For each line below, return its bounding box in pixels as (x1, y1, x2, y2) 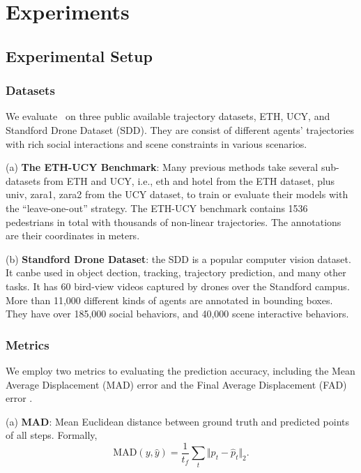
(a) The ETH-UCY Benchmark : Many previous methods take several (6, 160, 318, 174)
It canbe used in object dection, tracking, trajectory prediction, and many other (6, 265, 346, 280)
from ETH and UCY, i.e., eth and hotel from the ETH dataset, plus (43, 173, 335, 188)
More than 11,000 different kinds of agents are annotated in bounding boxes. (6, 292, 333, 307)
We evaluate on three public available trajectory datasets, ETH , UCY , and (6, 109, 330, 123)
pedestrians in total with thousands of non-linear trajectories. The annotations (6, 214, 341, 229)
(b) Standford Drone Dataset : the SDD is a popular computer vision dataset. (6, 251, 351, 266)
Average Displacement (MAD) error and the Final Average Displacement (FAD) (6, 377, 347, 391)
